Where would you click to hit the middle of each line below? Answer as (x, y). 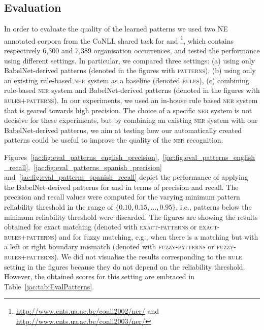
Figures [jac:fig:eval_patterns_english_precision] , (82, 157)
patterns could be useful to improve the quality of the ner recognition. (114, 140)
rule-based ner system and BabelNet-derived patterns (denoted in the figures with (132, 90)
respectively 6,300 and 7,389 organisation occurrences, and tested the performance (132, 51)
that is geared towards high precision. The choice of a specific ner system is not (128, 110)
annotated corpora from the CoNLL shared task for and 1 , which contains (119, 40)
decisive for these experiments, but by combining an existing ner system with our (131, 120)
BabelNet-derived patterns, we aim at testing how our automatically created (123, 130)
